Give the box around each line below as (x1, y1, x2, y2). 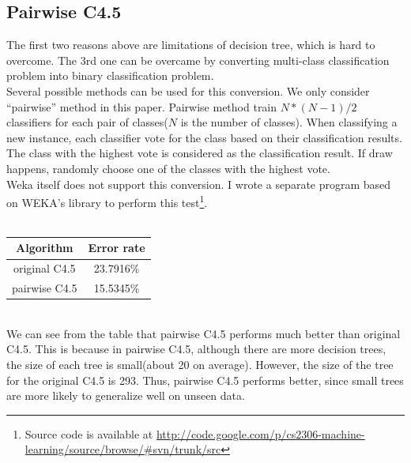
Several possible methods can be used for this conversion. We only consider (6, 82, 370, 99)
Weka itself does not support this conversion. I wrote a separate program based (6, 175, 391, 192)
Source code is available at (25, 425, 153, 442)
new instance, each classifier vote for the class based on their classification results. (6, 129, 402, 145)
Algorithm (16, 239, 74, 256)
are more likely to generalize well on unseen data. (6, 387, 245, 404)
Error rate (88, 239, 145, 256)
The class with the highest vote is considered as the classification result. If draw (6, 145, 393, 161)
